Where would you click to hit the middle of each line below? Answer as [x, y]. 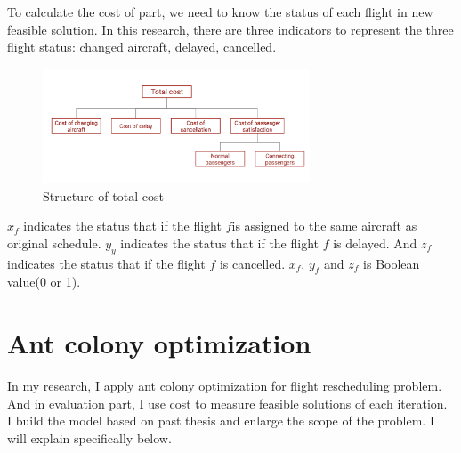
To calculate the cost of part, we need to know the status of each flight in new [220, 12]
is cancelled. [252, 263]
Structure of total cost [103, 195]
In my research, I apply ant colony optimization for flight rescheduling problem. [225, 386]
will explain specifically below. [89, 437]
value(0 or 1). [44, 282]
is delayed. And [375, 243]
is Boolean [392, 263]
